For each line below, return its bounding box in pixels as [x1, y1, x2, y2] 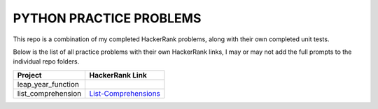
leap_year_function [17, 79, 80, 89]
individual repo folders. [13, 57, 80, 66]
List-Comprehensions [89, 88, 161, 98]
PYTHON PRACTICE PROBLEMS [13, 10, 202, 26]
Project [17, 70, 42, 80]
